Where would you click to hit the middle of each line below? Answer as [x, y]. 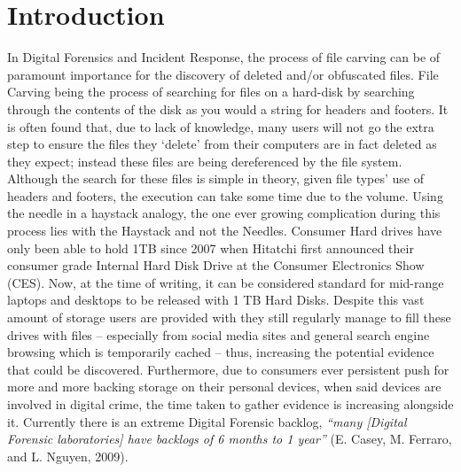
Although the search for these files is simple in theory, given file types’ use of [216, 178]
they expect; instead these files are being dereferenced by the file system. [205, 161]
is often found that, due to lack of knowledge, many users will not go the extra [221, 126]
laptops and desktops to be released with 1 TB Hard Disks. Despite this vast [216, 300]
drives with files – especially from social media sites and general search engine [219, 334]
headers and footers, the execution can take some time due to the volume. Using [225, 195]
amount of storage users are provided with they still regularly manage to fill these [229, 317]
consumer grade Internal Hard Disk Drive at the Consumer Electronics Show [216, 265]
